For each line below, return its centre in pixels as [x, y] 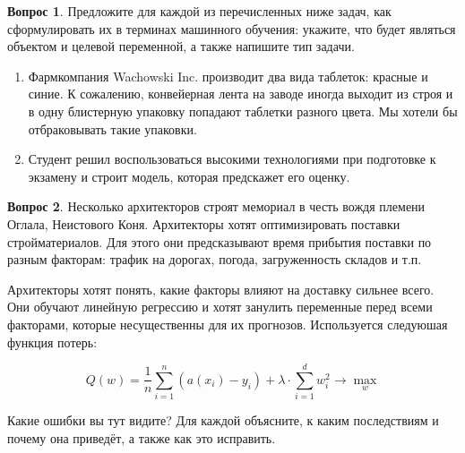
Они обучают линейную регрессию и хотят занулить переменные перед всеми [220, 307]
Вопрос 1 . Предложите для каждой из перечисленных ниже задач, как [199, 11]
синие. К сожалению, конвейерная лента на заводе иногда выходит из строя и [241, 94]
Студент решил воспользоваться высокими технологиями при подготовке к [232, 159]
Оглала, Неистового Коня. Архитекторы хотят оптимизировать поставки [204, 223]
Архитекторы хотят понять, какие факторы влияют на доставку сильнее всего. [221, 289]
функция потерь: [52, 342]
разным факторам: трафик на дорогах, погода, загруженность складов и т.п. [215, 259]
